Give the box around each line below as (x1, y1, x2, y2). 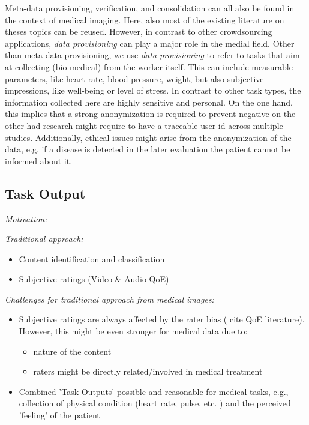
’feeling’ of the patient (19, 409, 100, 421)
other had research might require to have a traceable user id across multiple (5, 119, 283, 131)
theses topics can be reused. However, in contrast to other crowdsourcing (5, 25, 272, 38)
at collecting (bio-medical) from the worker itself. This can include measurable (5, 60, 293, 73)
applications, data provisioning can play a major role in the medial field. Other (5, 37, 295, 49)
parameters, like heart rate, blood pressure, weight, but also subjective (5, 72, 264, 85)
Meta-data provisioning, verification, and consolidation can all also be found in (5, 2, 295, 14)
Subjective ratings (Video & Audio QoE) (19, 273, 169, 285)
